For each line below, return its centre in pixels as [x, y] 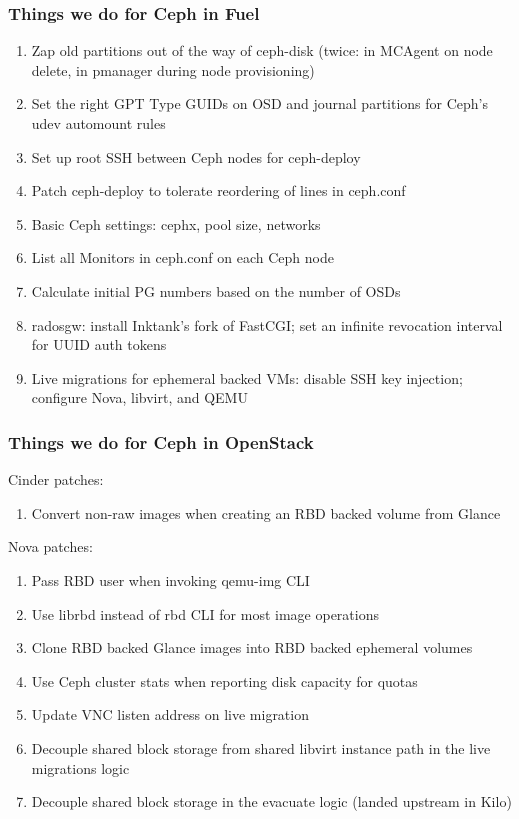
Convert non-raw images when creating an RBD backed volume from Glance [266, 512]
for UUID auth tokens [99, 344]
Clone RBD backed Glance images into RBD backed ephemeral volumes [252, 647]
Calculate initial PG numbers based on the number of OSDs [216, 290]
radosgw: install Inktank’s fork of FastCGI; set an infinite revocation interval [267, 324]
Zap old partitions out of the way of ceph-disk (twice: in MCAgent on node [262, 50]
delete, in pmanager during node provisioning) [173, 69]
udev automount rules [98, 123]
